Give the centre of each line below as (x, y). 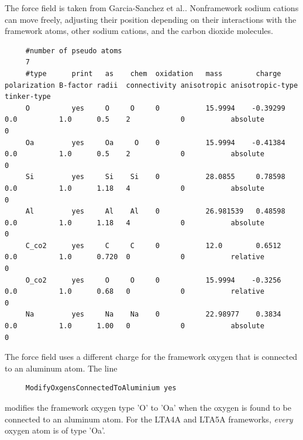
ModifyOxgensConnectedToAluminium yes (101, 388)
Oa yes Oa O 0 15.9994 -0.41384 (155, 142)
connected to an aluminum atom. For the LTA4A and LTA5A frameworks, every (149, 419)
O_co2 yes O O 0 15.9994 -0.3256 (153, 280)
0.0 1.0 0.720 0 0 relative (135, 257)
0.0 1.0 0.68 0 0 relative (135, 292)
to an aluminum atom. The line (61, 368)
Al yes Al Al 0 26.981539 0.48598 (155, 212)
